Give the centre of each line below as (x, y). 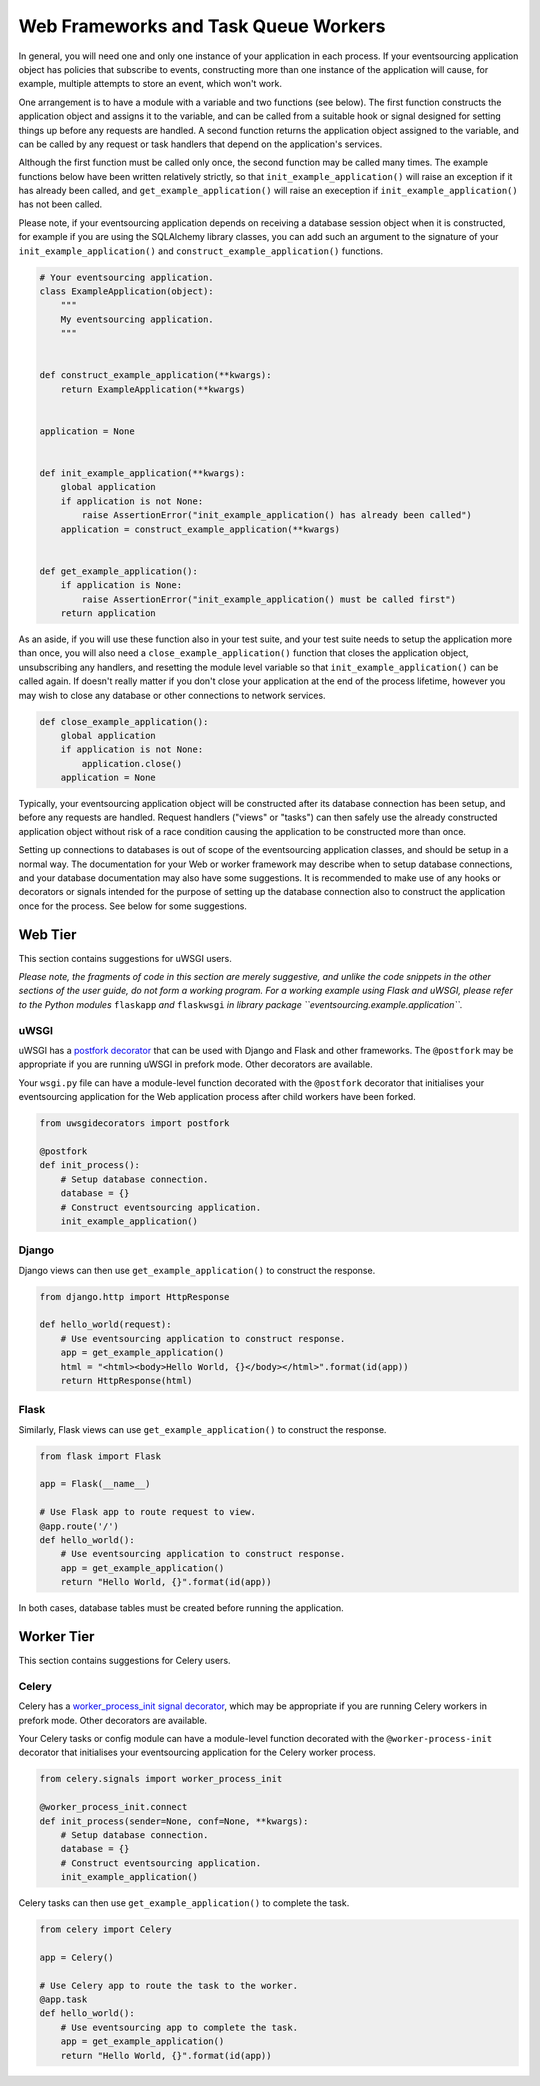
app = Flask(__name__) (95, 1484)
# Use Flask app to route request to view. (148, 1512)
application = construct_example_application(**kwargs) (200, 529)
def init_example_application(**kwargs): (142, 473)
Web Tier (47, 934)
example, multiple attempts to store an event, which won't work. (150, 84)
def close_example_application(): (124, 721)
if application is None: (121, 585)
